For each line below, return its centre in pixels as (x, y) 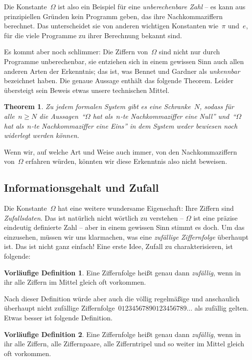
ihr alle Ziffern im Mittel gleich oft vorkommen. (75, 282)
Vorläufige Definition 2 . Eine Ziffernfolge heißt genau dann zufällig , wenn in (123, 334)
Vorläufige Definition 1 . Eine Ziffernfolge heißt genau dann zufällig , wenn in (123, 272)
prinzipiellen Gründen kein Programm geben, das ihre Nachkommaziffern (114, 16)
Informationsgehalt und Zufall (81, 188)
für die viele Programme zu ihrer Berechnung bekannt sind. (93, 35)
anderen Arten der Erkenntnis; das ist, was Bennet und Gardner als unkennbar (122, 71)
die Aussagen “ (62, 116)
